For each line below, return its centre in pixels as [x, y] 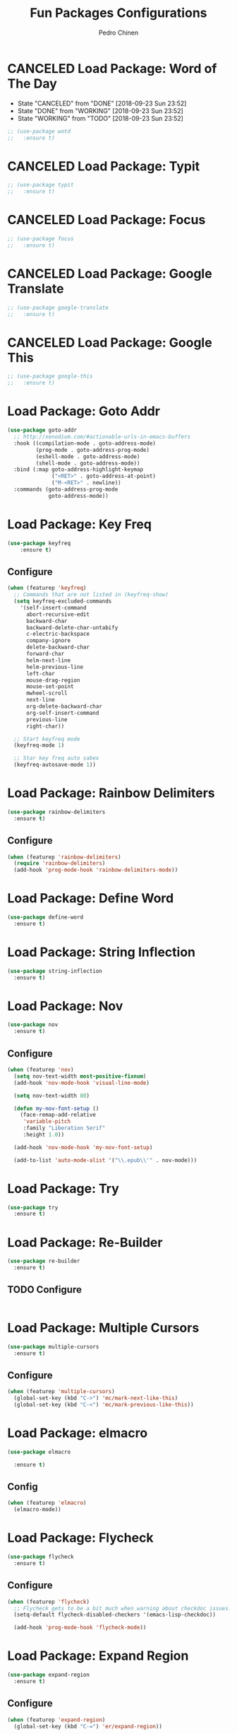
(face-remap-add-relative [58, 1115]
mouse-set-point [50, 687]
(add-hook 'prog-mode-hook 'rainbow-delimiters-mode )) [96, 870]
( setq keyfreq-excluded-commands [63, 601]
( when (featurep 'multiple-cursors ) [61, 1392]
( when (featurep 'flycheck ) [49, 1602]
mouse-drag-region [53, 680]
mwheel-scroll [47, 693]
